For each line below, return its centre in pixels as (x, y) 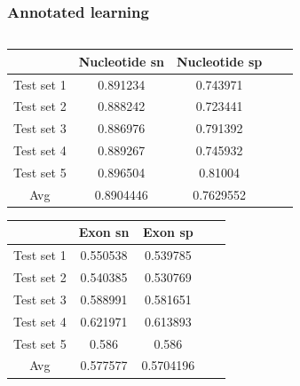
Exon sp (168, 232)
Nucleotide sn (121, 61)
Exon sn (104, 232)
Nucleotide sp (219, 61)
